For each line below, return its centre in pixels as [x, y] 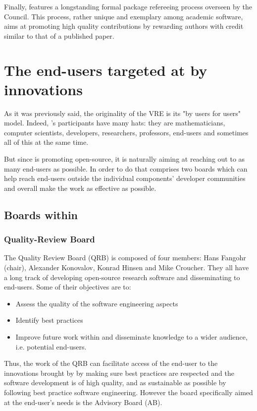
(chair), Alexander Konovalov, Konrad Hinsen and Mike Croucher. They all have [127, 267]
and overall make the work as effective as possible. [80, 188]
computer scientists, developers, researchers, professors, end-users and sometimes [126, 132]
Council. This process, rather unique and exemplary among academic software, [124, 16]
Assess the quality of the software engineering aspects [97, 303]
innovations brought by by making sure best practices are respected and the [119, 373]
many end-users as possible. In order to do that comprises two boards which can [126, 168]
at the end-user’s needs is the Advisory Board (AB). [83, 402]
